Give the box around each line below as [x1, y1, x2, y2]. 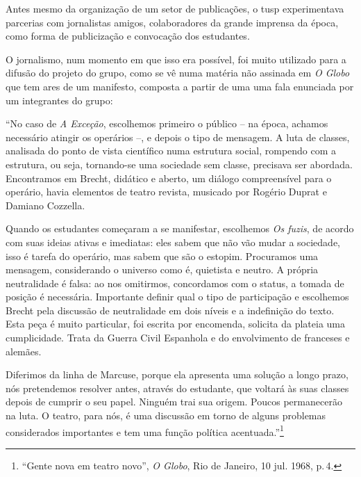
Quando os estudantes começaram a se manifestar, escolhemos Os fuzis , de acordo [6, 221, 354, 236]
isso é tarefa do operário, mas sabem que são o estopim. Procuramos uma [6, 248, 319, 263]
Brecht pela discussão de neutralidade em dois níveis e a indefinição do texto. [6, 302, 335, 317]
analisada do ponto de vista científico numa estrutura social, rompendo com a [6, 143, 337, 158]
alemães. [6, 343, 42, 358]
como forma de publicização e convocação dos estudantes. [6, 29, 250, 43]
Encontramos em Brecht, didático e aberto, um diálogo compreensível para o [6, 170, 332, 185]
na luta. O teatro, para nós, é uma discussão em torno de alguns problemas [6, 408, 326, 423]
